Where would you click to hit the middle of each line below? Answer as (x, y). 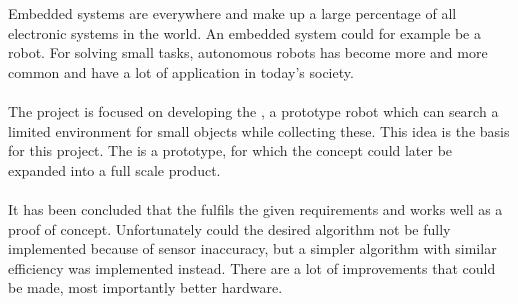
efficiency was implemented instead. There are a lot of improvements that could (252, 267)
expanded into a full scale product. (114, 169)
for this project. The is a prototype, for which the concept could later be (230, 150)
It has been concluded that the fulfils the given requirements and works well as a (255, 208)
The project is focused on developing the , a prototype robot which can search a (253, 110)
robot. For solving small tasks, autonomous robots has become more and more (248, 52)
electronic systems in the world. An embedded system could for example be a (244, 32)
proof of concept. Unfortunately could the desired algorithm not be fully (229, 228)
